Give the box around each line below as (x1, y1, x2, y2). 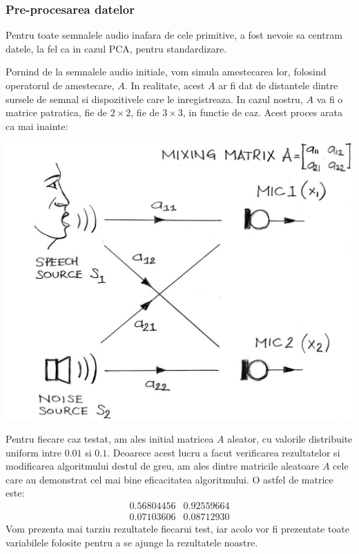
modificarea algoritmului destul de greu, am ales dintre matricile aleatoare (6, 459, 320, 473)
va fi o (316, 91, 343, 106)
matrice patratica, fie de (6, 105, 108, 120)
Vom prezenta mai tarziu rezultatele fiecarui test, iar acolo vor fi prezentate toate (6, 521, 350, 536)
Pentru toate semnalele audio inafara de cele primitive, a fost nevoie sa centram (6, 28, 342, 42)
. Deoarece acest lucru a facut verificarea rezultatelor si (107, 445, 340, 459)
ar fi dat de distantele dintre (218, 78, 338, 92)
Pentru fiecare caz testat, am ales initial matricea (6, 432, 214, 446)
